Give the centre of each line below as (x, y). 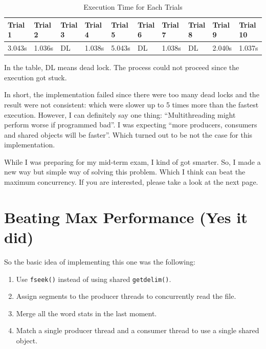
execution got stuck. (36, 77)
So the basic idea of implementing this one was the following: (100, 261)
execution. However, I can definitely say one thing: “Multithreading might (120, 114)
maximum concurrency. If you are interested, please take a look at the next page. (131, 182)
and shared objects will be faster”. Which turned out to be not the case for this (128, 134)
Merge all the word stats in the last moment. (86, 313)
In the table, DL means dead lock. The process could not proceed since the (122, 67)
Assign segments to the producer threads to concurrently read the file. (126, 296)
